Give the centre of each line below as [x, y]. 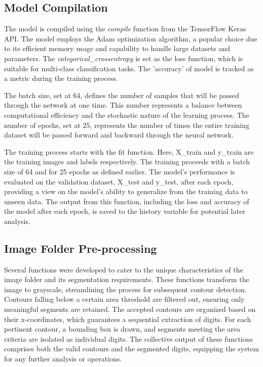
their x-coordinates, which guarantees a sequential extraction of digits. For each [128, 319]
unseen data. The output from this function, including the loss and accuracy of [127, 201]
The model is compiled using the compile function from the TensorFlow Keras [125, 29]
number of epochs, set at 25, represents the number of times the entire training [127, 125]
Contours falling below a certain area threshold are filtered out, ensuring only [124, 299]
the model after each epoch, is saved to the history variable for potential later [125, 211]
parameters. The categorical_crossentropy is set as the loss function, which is [124, 58]
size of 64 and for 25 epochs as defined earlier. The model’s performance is [120, 171]
